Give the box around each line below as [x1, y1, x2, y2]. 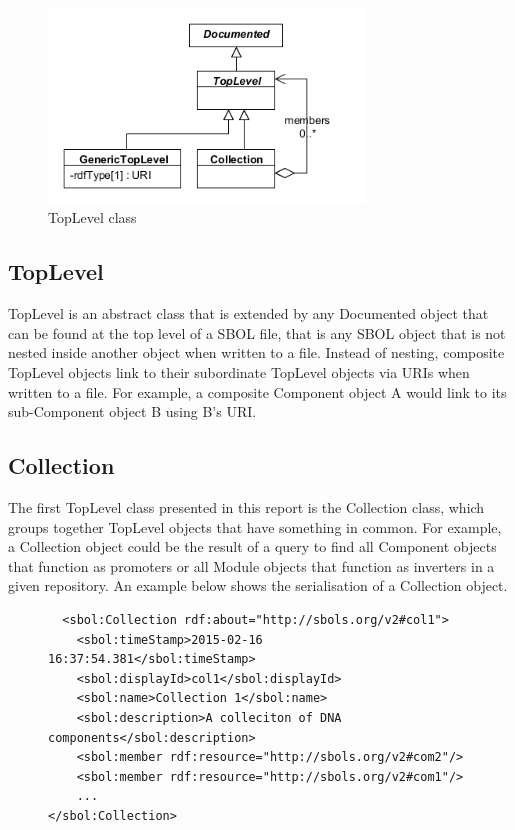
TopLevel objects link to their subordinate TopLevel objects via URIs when [8, 361, 470, 382]
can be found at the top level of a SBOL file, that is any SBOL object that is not [8, 322, 506, 343]
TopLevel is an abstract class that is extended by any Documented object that [8, 303, 489, 324]
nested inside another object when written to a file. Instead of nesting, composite [8, 342, 505, 363]
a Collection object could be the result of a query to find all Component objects [8, 536, 497, 557]
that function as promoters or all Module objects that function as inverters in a [8, 555, 495, 576]
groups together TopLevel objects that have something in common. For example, [8, 516, 502, 537]
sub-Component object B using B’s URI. [8, 401, 257, 422]
